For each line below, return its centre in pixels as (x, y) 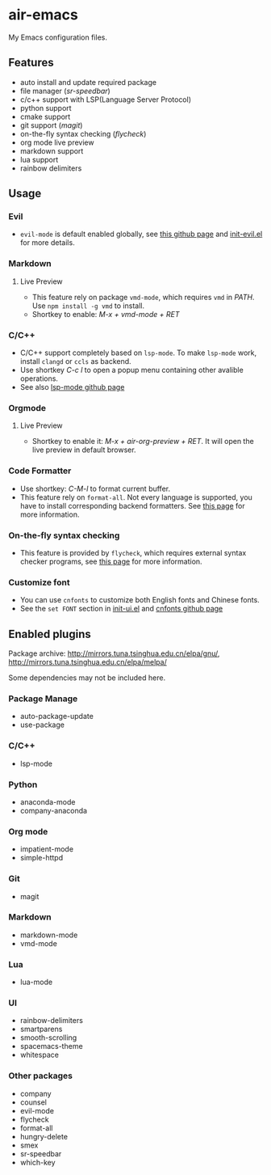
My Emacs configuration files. (58, 37)
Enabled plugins (50, 634)
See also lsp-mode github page (72, 387)
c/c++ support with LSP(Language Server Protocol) (106, 99)
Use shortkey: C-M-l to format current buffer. (95, 488)
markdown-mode (49, 935)
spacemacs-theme (51, 1046)
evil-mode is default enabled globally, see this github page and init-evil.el (141, 234)
